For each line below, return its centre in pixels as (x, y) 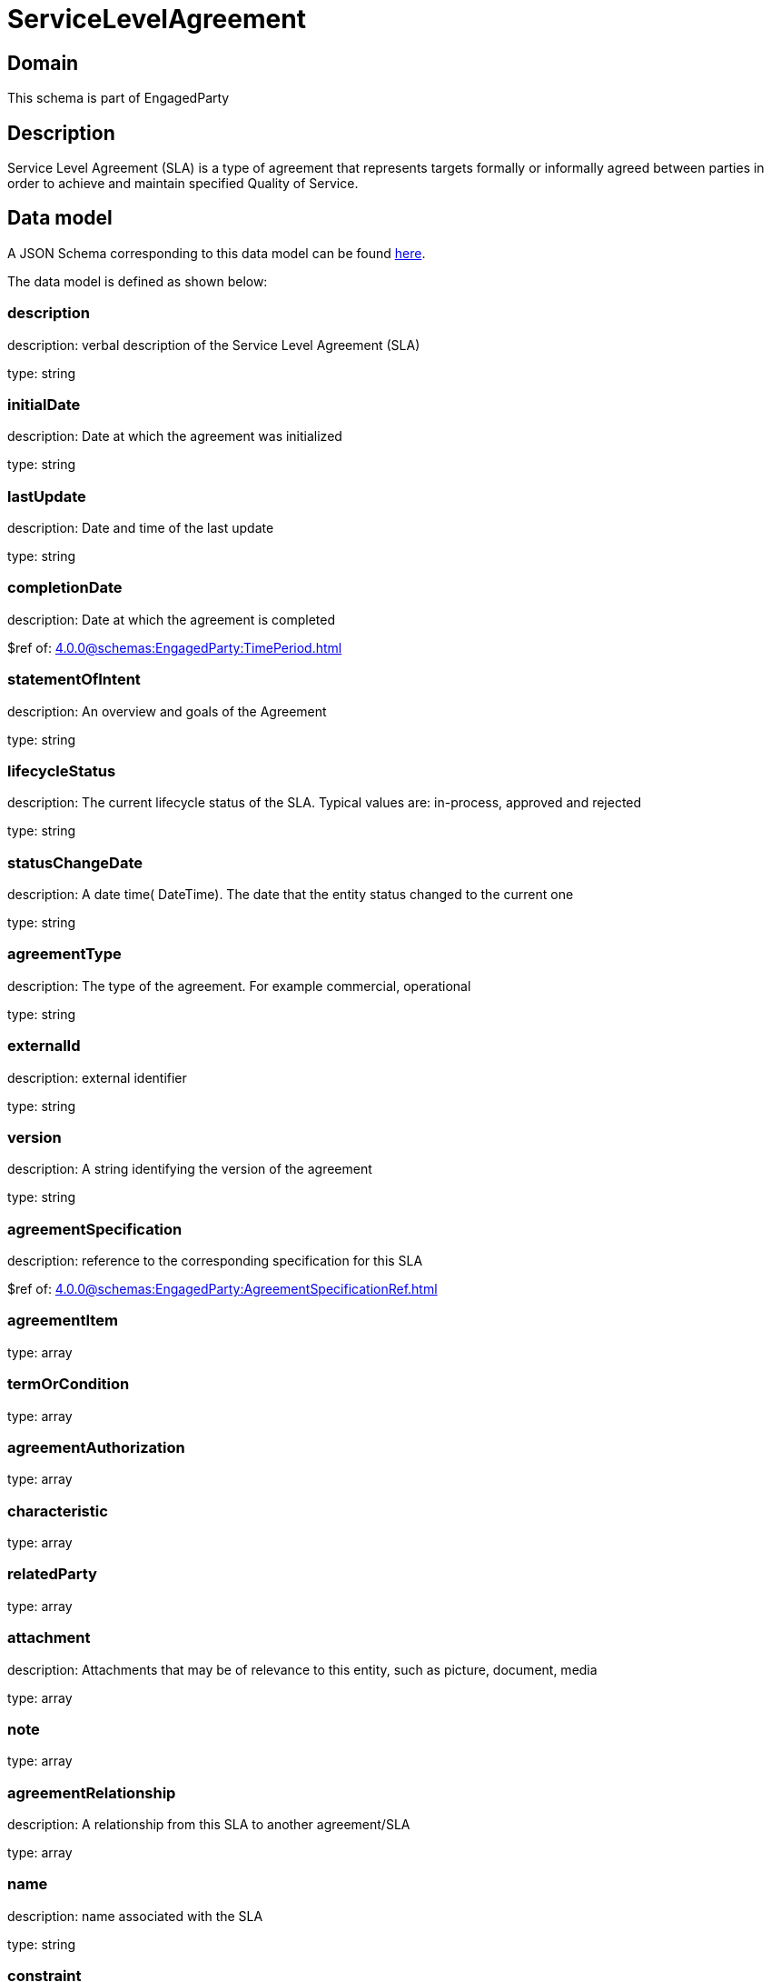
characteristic (58, 1511)
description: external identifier (97, 1077)
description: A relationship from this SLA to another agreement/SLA (209, 1825)
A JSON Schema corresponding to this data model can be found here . (217, 253)
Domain (43, 63)
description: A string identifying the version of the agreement (190, 1169)
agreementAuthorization (96, 1447)
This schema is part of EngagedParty (119, 98)
